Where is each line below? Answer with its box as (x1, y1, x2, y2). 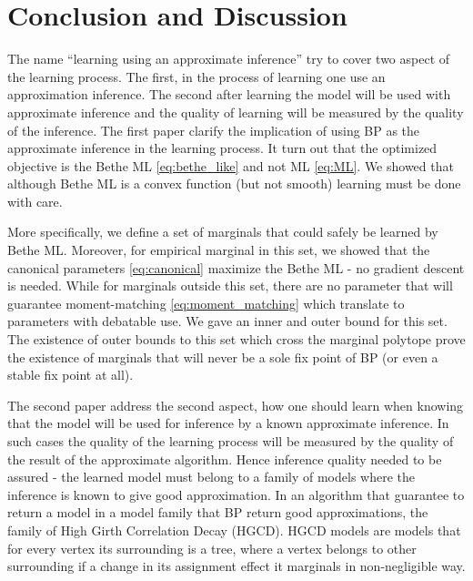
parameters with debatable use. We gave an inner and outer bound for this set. (7, 311, 448, 331)
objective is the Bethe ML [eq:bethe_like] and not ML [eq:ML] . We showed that (7, 156, 454, 175)
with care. (7, 191, 63, 210)
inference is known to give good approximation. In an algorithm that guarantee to (7, 484, 465, 504)
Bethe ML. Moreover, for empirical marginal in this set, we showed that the (7, 240, 430, 260)
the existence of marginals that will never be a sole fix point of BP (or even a (7, 347, 438, 366)
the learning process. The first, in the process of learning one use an (7, 66, 386, 86)
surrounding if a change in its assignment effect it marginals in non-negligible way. (7, 556, 466, 576)
